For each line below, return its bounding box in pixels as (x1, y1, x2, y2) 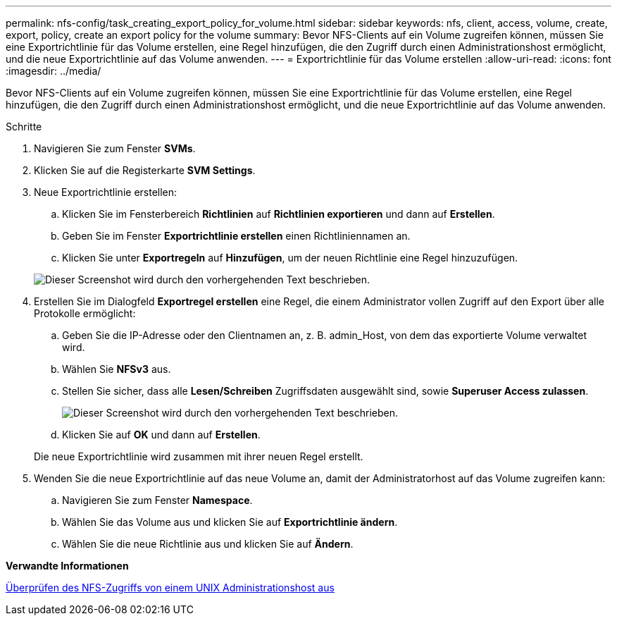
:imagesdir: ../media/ (6, 65, 101, 77)
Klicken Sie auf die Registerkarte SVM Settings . (34, 164, 256, 176)
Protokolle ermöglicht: (34, 307, 136, 319)
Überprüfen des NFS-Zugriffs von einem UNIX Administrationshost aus (6, 582, 335, 594)
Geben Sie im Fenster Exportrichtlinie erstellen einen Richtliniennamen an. (62, 230, 411, 242)
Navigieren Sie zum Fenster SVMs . (34, 142, 196, 154)
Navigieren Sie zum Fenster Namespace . (62, 494, 253, 506)
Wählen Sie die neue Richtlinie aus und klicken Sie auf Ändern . (62, 538, 354, 550)
